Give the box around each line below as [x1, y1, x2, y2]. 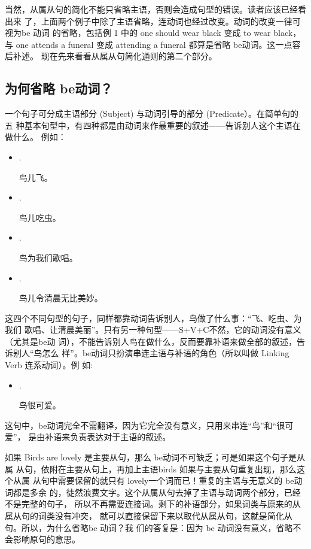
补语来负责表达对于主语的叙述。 [45, 430, 171, 443]
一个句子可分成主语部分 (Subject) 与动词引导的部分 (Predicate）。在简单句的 [5, 107, 299, 120]
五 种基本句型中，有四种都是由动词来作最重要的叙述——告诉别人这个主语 [5, 119, 292, 131]
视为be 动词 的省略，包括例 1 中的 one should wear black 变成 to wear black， [5, 26, 301, 39]
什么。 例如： [13, 131, 66, 143]
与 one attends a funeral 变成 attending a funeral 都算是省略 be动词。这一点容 [5, 38, 301, 50]
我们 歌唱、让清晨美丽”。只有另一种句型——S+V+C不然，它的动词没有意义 [5, 323, 301, 336]
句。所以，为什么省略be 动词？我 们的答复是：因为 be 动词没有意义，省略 [5, 521, 293, 533]
